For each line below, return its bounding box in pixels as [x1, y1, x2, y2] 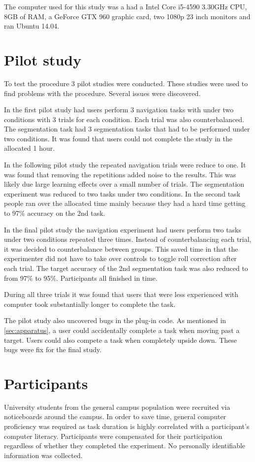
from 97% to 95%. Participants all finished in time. [4, 272, 158, 283]
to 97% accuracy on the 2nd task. [4, 208, 105, 218]
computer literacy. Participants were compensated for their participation [4, 430, 223, 441]
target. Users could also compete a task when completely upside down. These [4, 334, 237, 345]
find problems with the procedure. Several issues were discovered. [4, 88, 201, 98]
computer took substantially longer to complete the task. [4, 298, 176, 309]
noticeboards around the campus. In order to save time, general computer [4, 411, 226, 422]
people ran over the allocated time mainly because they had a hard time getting [4, 198, 246, 208]
